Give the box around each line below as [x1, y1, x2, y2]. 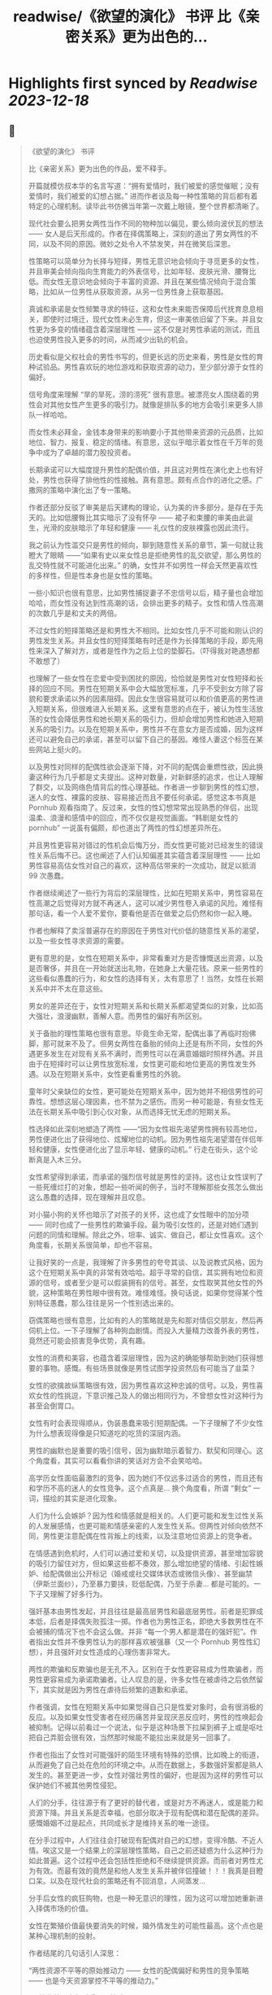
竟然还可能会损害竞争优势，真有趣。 [28, 1336, 150, 1345]
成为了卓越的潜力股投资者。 [42, 448, 136, 457]
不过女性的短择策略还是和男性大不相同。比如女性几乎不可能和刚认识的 [28, 626, 264, 635]
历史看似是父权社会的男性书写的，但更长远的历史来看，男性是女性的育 [28, 352, 264, 361]
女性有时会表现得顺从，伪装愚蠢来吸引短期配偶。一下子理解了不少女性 [28, 1418, 264, 1428]
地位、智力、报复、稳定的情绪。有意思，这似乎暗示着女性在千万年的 [28, 437, 257, 447]
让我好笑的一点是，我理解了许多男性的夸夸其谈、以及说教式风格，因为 [28, 1258, 264, 1267]
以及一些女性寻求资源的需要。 [28, 936, 128, 945]
